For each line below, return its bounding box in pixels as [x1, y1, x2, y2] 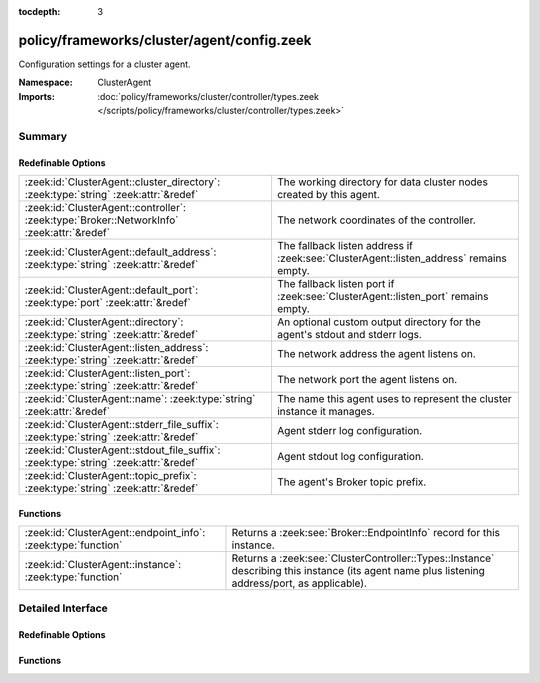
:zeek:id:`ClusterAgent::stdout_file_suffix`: [24, 443, 221, 457]
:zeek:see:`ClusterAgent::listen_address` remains [276, 251, 507, 265]
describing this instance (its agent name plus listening [231, 564, 485, 578]
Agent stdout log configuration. [276, 450, 424, 464]
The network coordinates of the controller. [276, 213, 477, 227]
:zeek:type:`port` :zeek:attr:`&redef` [24, 296, 192, 310]
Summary [18, 129, 68, 143]
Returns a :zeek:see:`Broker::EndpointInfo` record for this [231, 526, 500, 540]
